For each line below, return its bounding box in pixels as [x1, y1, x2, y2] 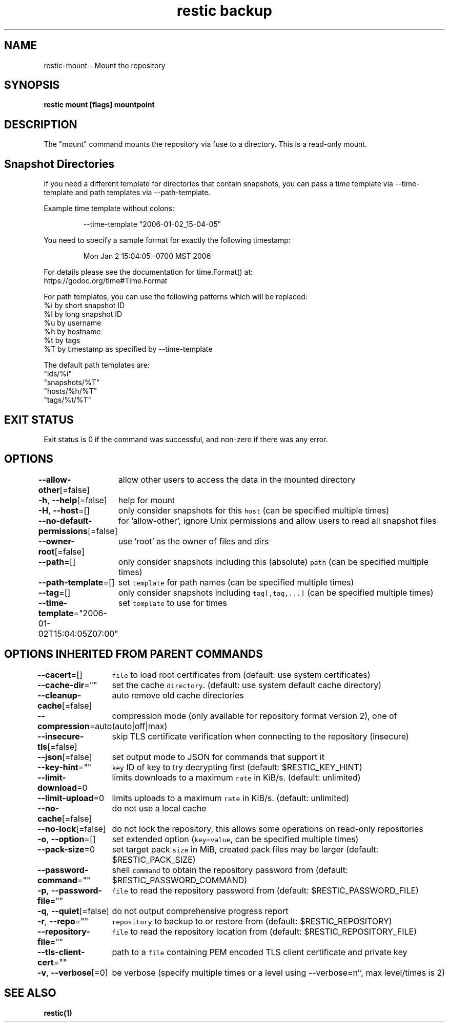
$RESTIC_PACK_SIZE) [112, 854, 196, 865]
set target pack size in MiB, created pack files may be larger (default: [112, 844, 379, 854]
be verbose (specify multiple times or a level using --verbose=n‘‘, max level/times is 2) [112, 967, 445, 978]
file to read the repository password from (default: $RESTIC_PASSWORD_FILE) [112, 885, 419, 896]
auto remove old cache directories [112, 690, 244, 700]
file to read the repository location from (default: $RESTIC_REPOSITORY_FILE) [112, 926, 417, 937]
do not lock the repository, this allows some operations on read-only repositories [112, 823, 423, 834]
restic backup [176, 2, 272, 20]
